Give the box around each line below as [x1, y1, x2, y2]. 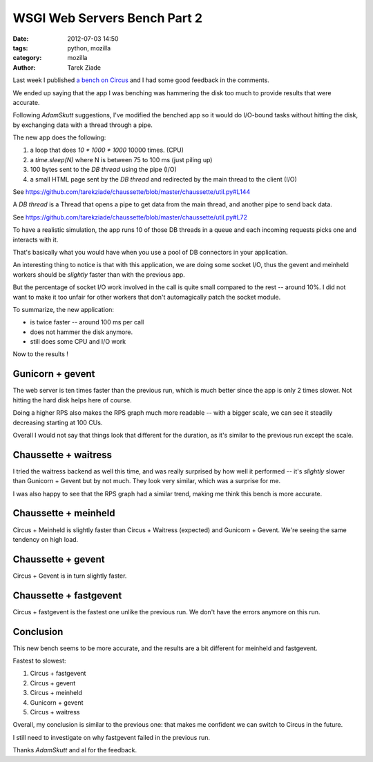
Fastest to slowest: [12, 656, 66, 665]
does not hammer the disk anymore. [30, 328, 133, 336]
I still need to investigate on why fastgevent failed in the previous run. [12, 733, 211, 741]
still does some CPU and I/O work [30, 338, 126, 346]
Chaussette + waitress [12, 449, 113, 460]
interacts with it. [12, 235, 59, 244]
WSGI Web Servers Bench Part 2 [12, 10, 203, 26]
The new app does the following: [12, 133, 106, 141]
